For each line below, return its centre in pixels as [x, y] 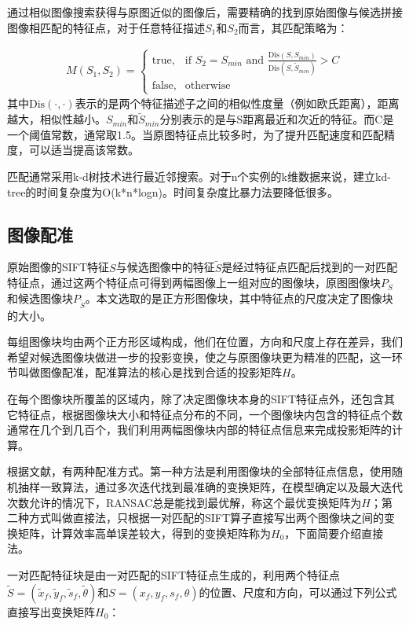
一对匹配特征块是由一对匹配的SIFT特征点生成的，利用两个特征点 [174, 574]
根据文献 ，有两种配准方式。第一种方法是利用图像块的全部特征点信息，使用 [199, 471]
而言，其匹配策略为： [293, 27]
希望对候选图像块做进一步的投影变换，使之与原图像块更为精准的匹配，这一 [199, 357]
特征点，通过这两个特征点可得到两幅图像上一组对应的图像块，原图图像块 [194, 283]
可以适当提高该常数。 [84, 150]
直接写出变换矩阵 [51, 611]
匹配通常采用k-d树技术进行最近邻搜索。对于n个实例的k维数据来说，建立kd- [199, 176]
